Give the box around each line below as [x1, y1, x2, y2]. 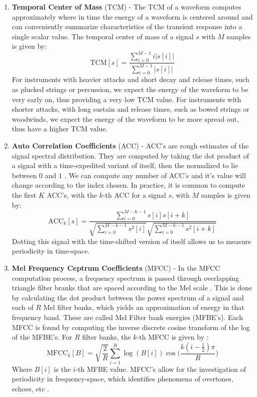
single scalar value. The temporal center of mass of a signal [12, 31, 194, 41]
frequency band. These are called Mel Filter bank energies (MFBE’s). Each [12, 312, 243, 323]
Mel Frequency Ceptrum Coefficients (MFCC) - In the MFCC [12, 263, 220, 273]
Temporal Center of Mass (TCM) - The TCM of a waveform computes [12, 2, 241, 12]
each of [12, 302, 34, 312]
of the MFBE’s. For [12, 332, 72, 342]
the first [12, 189, 37, 200]
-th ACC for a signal [102, 189, 166, 200]
